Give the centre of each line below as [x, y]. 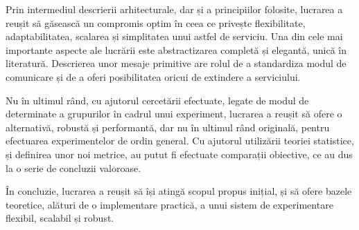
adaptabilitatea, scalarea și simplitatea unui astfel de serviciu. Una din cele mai [174, 36]
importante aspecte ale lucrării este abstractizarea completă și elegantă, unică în [176, 49]
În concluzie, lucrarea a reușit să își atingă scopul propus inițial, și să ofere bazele [179, 191]
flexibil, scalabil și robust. [60, 218]
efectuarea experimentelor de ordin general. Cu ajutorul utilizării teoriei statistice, [180, 141]
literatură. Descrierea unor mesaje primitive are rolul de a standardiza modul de [176, 63]
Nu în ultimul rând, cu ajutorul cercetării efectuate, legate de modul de [157, 100]
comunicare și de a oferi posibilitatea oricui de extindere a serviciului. [153, 76]
